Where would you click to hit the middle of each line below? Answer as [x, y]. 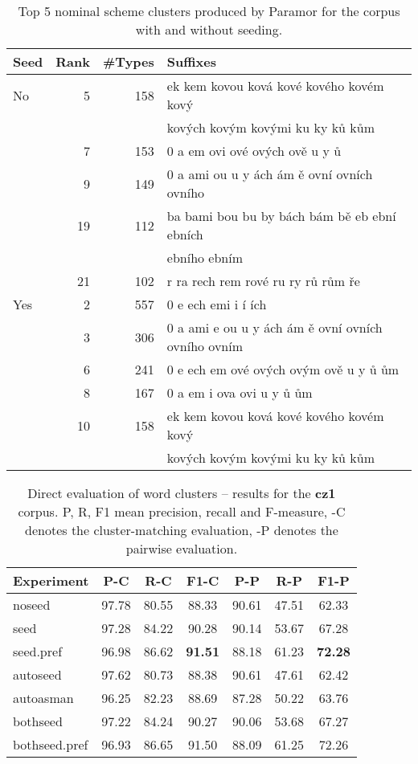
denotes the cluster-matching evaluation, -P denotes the [182, 530]
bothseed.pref [51, 744]
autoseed [37, 674]
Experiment [51, 580]
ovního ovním [205, 346]
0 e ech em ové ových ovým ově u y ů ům [283, 369]
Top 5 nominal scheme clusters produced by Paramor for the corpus [209, 11]
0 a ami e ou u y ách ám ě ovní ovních [275, 327]
